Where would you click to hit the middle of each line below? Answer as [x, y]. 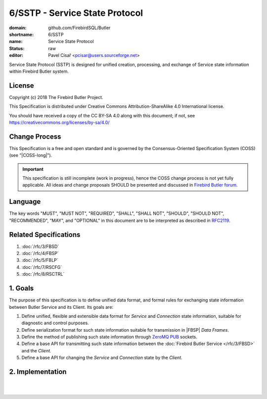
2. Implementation [38, 372]
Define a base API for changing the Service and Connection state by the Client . [102, 358]
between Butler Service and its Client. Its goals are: [61, 307]
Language [25, 202]
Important [33, 169]
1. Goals [22, 288]
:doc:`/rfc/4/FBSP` [40, 253]
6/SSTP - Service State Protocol [76, 13]
